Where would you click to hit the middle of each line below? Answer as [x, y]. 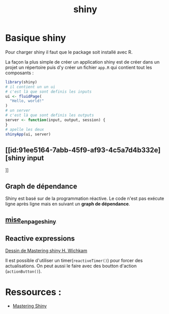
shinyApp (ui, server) [28, 134]
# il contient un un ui [30, 87]
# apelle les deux [25, 129]
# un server [18, 110]
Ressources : [33, 292]
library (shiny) [21, 82]
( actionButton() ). [24, 271]
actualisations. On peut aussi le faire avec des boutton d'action [71, 266]
